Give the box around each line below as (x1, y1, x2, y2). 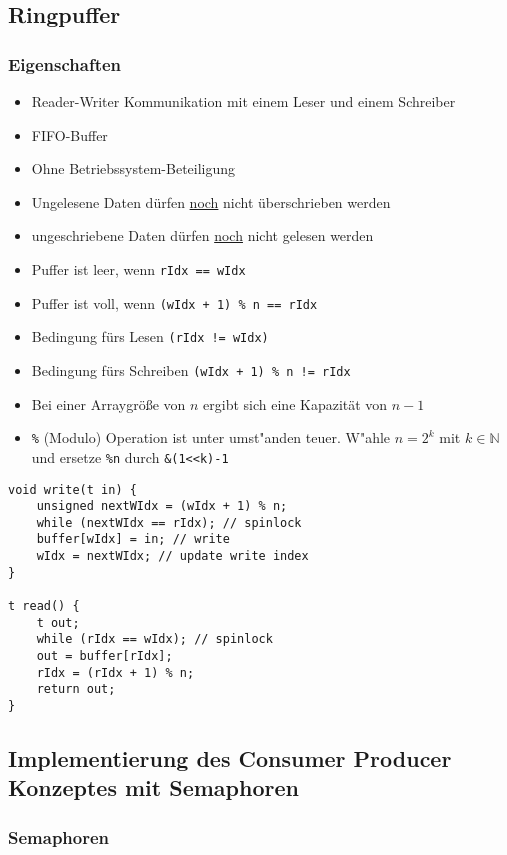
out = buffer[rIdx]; (36, 649, 173, 664)
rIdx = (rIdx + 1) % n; (36, 665, 195, 680)
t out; (36, 615, 80, 630)
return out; (36, 682, 116, 697)
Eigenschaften (8, 51, 122, 76)
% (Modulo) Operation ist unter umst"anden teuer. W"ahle (31, 427, 391, 448)
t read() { (8, 599, 80, 614)
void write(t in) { (8, 482, 137, 497)
